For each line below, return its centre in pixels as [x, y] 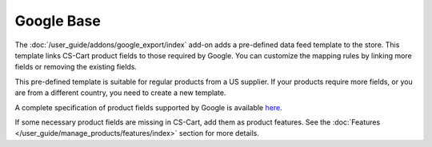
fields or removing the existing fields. [76, 67]
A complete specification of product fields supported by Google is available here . [149, 107]
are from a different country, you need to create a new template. [120, 93]
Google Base [58, 21]
